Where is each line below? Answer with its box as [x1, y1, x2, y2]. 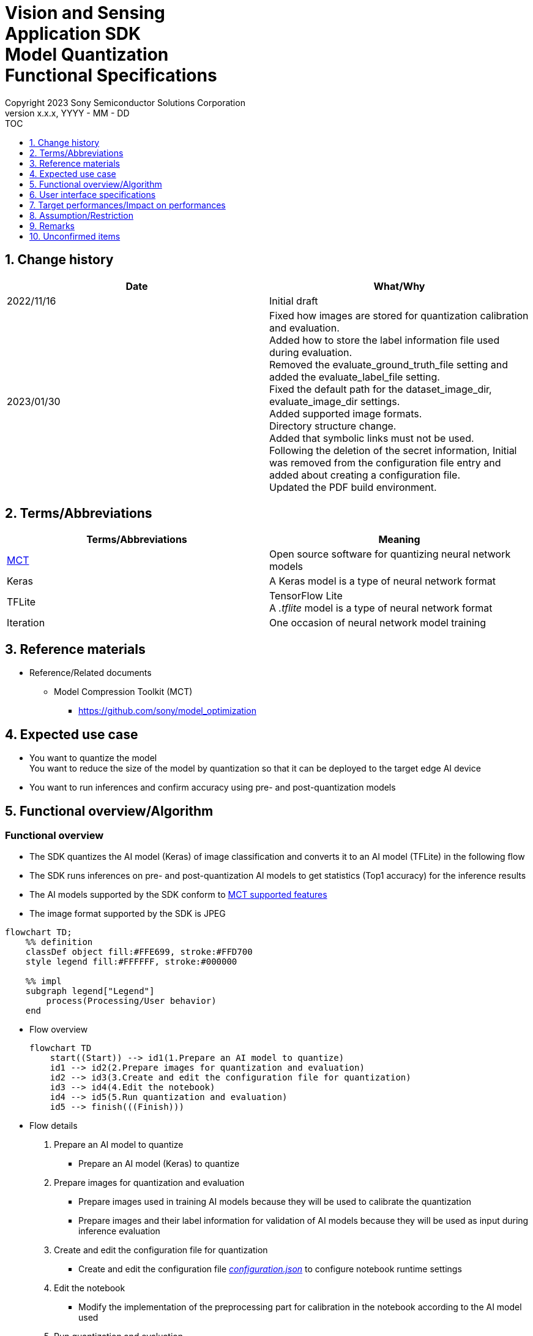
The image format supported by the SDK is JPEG [29, 908, 226, 919]
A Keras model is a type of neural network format [269, 575, 496, 588]
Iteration [7, 617, 45, 629]
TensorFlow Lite [269, 590, 343, 602]
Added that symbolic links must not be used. [269, 431, 474, 444]
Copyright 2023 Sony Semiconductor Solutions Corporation [5, 97, 245, 108]
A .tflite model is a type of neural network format [269, 602, 493, 615]
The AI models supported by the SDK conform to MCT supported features [29, 889, 327, 900]
